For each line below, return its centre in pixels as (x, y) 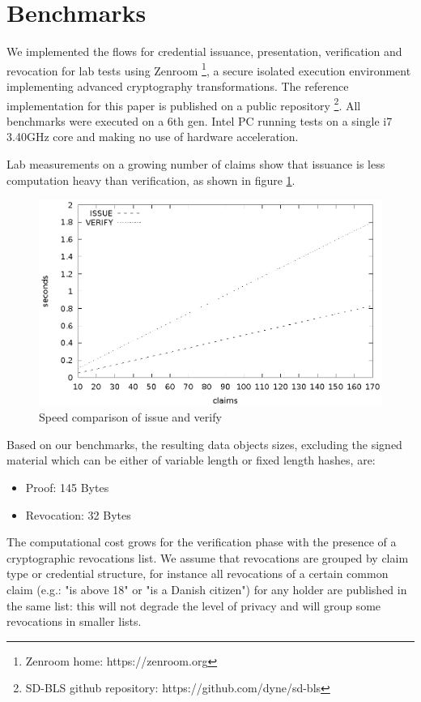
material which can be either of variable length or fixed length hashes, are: (191, 460)
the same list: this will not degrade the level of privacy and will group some (194, 605)
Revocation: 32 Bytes (78, 514)
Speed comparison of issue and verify (130, 417)
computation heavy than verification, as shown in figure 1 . (151, 180)
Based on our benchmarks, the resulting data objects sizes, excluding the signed (204, 444)
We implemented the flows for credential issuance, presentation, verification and (204, 51)
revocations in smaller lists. (74, 621)
